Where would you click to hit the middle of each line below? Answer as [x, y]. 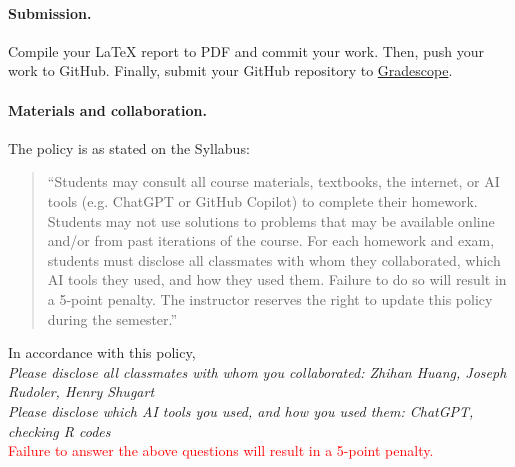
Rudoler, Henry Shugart [81, 391]
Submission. [50, 12]
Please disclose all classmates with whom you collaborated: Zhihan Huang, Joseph [257, 371]
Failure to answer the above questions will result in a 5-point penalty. [221, 450]
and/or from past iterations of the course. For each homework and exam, [271, 240]
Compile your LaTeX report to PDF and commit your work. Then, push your [246, 50]
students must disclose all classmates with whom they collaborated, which [274, 259]
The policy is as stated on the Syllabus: [129, 147]
